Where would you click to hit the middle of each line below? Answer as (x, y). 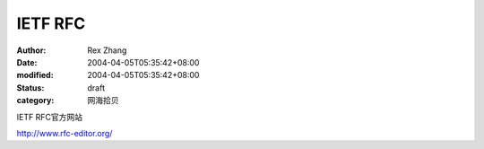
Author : (31, 50)
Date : (27, 62)
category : (35, 101)
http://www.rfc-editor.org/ (65, 133)
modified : (35, 75)
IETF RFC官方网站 (49, 117)
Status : (30, 88)
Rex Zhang (107, 50)
